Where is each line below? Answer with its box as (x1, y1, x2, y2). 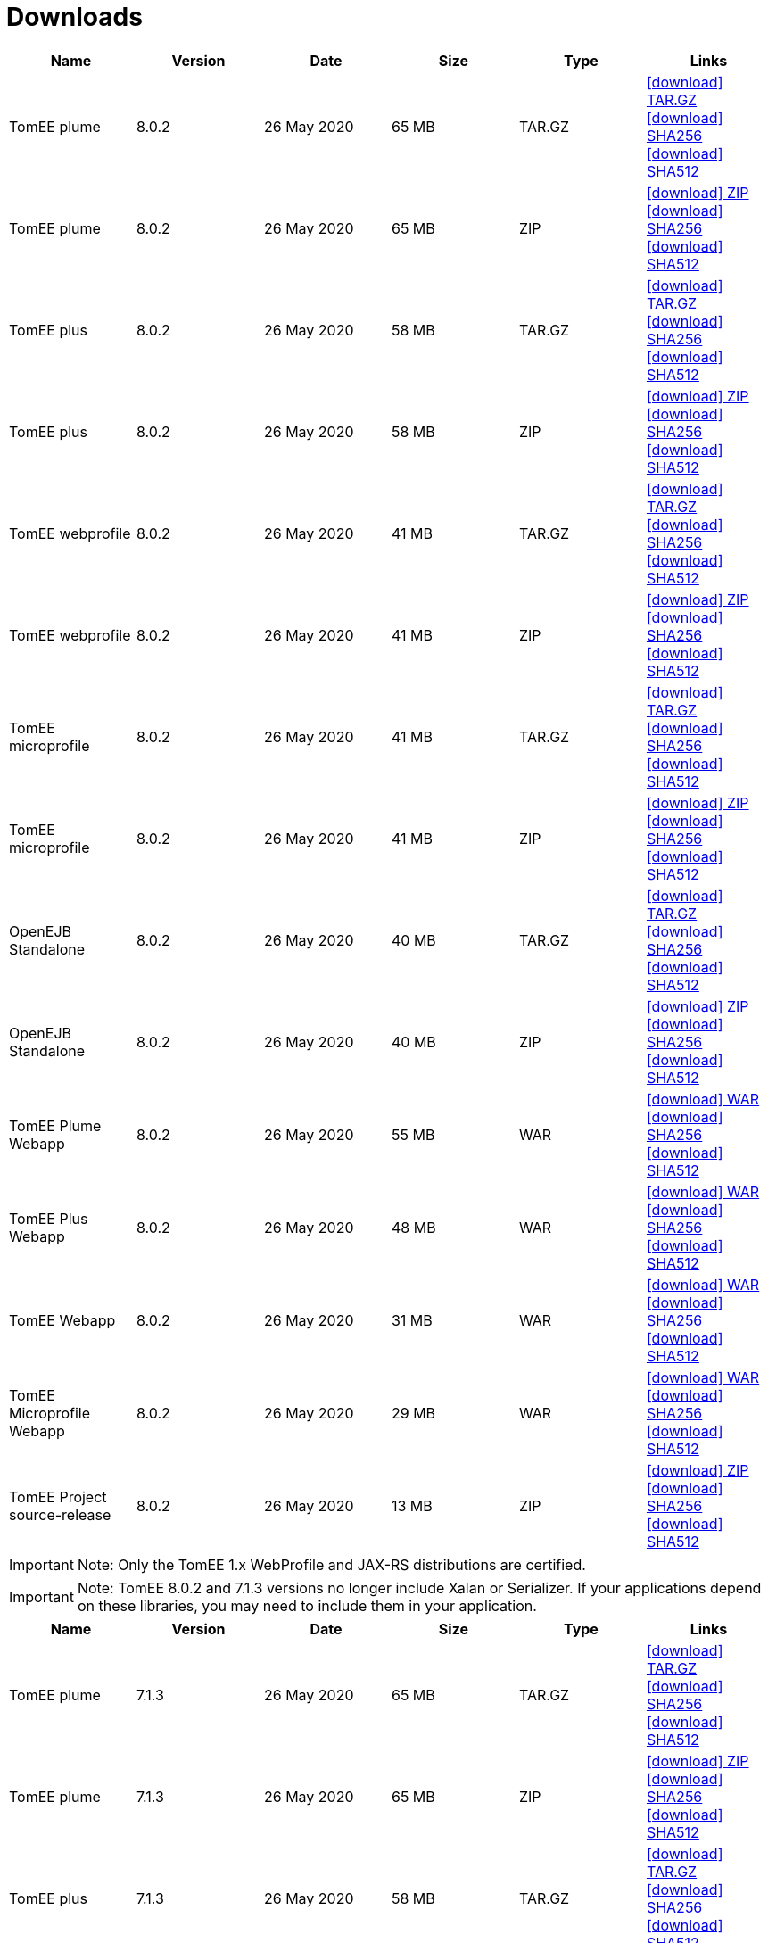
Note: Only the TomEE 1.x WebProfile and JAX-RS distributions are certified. (77, 1555, 586, 1574)
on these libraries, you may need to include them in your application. (77, 1596, 537, 1615)
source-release (9, 1505, 111, 1524)
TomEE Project (9, 1487, 107, 1506)
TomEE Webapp (9, 1310, 116, 1329)
